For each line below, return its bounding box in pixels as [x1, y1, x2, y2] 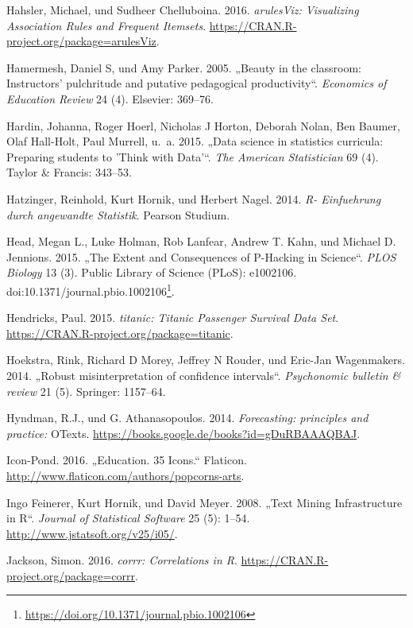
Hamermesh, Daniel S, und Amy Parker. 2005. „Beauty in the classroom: [6, 59, 362, 76]
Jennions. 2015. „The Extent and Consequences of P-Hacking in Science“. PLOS [6, 248, 396, 265]
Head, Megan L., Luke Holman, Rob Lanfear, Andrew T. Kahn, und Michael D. [6, 233, 396, 250]
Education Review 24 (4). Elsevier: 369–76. [6, 90, 214, 107]
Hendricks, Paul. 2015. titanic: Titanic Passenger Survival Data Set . [6, 309, 339, 326]
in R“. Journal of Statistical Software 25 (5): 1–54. [6, 510, 250, 526]
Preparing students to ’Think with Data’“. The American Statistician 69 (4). [6, 148, 379, 165]
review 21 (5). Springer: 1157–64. [6, 382, 166, 399]
